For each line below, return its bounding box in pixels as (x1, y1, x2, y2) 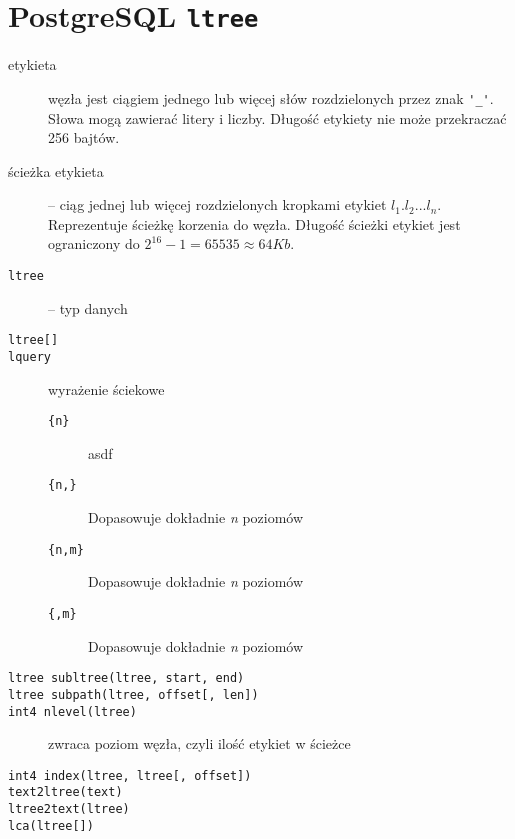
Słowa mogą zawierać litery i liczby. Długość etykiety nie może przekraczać (48, 107, 507, 128)
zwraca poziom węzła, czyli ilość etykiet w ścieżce (48, 733, 351, 754)
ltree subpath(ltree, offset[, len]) (8, 687, 259, 702)
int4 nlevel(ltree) (8, 704, 137, 719)
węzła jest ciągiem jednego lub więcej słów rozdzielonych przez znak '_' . (48, 87, 494, 108)
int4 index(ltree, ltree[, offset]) (8, 768, 252, 783)
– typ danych (48, 297, 128, 318)
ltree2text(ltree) (8, 802, 130, 817)
